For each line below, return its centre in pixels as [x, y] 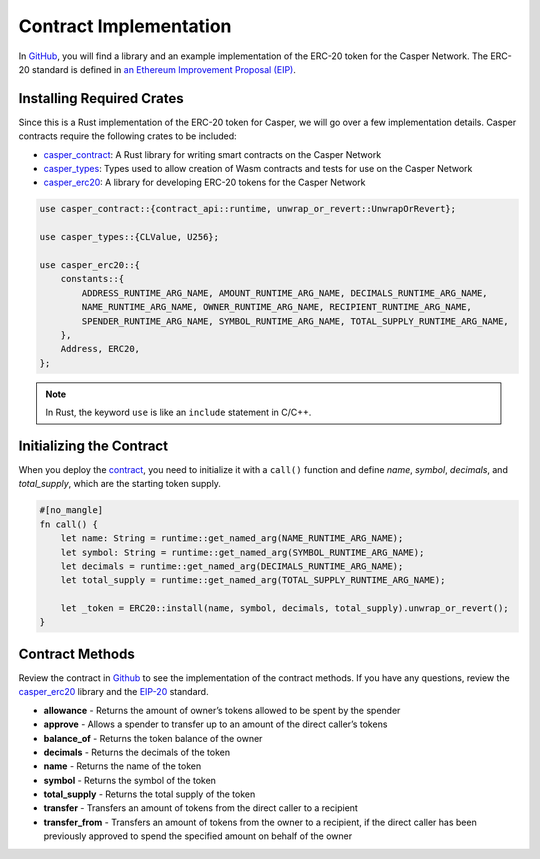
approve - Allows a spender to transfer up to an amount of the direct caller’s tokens [215, 724]
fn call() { [69, 524]
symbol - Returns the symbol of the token [130, 780]
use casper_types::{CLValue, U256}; [129, 237]
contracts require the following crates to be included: [127, 136]
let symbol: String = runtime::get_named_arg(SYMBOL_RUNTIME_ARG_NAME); [242, 552]
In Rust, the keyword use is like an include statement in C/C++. [178, 412]
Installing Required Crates [101, 98]
